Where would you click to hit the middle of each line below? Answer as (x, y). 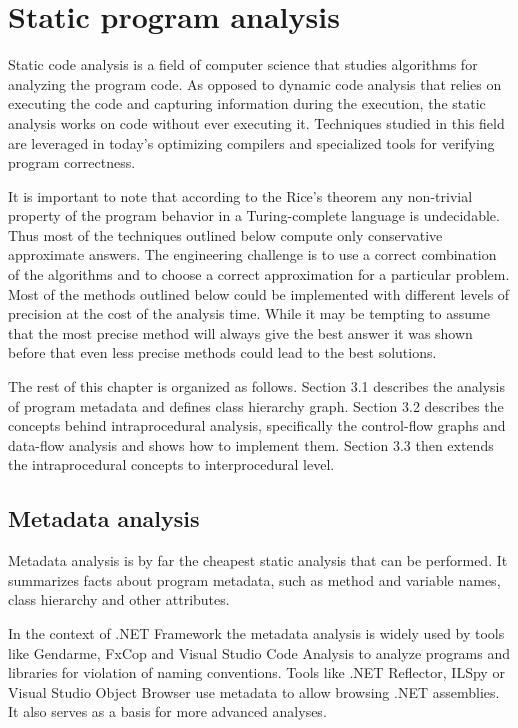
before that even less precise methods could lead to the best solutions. (222, 352)
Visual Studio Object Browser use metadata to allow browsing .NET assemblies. (254, 691)
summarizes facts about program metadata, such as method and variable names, (254, 579)
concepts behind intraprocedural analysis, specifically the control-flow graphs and (257, 425)
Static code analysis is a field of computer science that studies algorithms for (243, 64)
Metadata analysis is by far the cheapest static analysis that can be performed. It (258, 560)
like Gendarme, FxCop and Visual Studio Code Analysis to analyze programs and (259, 652)
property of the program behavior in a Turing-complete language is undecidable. (254, 215)
